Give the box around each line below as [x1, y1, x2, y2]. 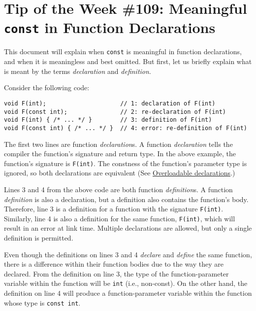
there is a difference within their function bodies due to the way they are [4, 259, 224, 269]
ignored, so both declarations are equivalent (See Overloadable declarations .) [4, 168, 235, 178]
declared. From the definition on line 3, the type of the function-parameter [4, 268, 229, 278]
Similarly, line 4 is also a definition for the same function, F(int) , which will [4, 213, 235, 223]
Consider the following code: [4, 82, 90, 93]
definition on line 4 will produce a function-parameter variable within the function [4, 288, 252, 298]
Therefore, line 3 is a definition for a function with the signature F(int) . [4, 204, 224, 214]
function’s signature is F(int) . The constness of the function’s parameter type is [4, 158, 247, 168]
